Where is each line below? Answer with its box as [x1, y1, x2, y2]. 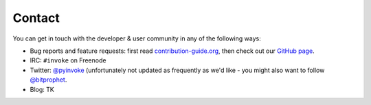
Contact [12, 10, 60, 25]
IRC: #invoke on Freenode [30, 56, 106, 65]
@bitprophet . [30, 75, 67, 84]
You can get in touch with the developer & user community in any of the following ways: [12, 34, 261, 43]
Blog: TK [30, 85, 54, 93]
